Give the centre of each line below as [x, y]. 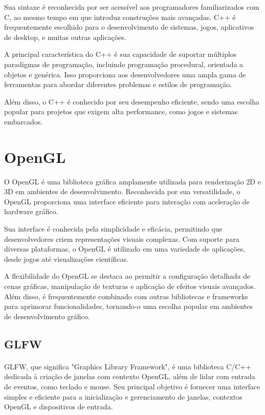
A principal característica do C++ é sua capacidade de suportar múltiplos [120, 54]
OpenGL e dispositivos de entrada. [59, 407]
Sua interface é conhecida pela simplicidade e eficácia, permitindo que [113, 229]
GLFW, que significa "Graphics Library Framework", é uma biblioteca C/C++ [128, 366]
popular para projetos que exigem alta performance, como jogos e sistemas [121, 111]
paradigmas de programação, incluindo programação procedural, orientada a [124, 64]
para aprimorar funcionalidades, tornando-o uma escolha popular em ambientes [128, 306]
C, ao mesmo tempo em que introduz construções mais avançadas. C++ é [120, 17]
